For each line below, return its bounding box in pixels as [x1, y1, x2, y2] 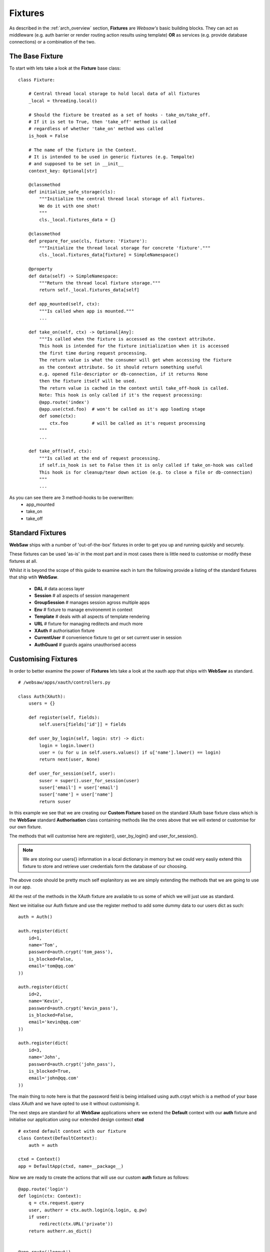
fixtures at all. [9, 558, 37, 564]
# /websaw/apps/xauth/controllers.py [18, 680, 111, 686]
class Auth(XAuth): [18, 694, 66, 699]
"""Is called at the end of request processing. [39, 455, 161, 461]
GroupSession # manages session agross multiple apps [34, 599, 150, 605]
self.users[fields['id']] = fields [39, 722, 126, 727]
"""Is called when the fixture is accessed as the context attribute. [39, 336, 216, 342]
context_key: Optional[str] [28, 168, 97, 174]
